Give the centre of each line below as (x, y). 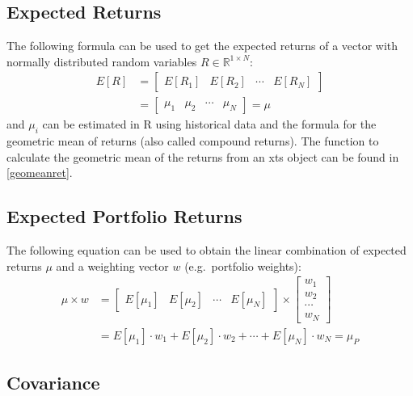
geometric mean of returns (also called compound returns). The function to (193, 141)
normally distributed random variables (102, 61)
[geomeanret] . (40, 173)
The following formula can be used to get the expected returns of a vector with (202, 46)
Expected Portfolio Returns (124, 216)
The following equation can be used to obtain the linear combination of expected (206, 250)
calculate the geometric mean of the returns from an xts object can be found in (203, 156)
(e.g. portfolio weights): (243, 265)
